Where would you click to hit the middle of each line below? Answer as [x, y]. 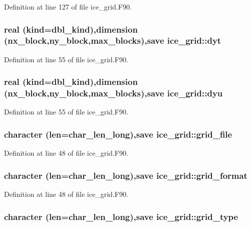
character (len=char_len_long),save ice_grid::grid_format [126, 175]
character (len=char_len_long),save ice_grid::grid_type [121, 216]
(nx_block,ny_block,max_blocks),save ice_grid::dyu [113, 93]
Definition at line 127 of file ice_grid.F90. [68, 7]
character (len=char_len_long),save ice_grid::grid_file [118, 134]
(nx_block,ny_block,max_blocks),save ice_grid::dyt [113, 40]
